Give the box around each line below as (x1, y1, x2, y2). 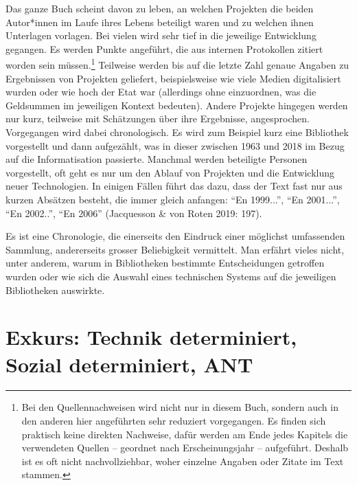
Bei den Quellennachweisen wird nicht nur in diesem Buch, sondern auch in (21, 400, 338, 414)
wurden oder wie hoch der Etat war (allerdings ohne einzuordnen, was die (5, 84, 316, 99)
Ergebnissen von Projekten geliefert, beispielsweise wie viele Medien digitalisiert (5, 71, 341, 85)
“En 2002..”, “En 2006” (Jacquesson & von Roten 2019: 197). (5, 205, 262, 220)
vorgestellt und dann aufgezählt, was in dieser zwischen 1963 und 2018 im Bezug (5, 138, 345, 153)
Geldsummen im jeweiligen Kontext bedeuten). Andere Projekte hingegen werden (5, 98, 348, 112)
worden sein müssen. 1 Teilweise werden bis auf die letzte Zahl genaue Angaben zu (5, 56, 349, 72)
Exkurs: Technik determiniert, (5, 323, 297, 351)
